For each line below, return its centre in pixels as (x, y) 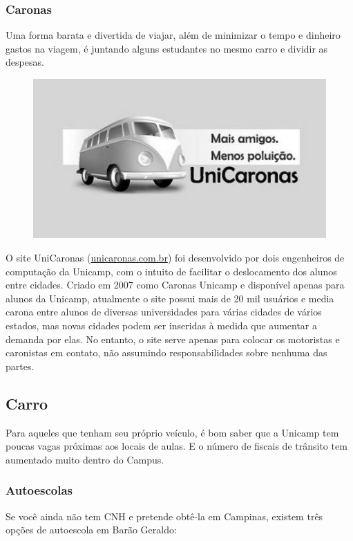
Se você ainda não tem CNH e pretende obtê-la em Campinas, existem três (164, 516)
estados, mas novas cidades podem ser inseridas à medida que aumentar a (162, 325)
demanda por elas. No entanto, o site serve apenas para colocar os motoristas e (173, 339)
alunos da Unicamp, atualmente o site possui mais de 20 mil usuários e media (170, 298)
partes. (20, 366)
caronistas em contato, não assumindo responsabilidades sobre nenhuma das (166, 352)
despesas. (25, 62)
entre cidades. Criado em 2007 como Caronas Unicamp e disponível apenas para (175, 285)
